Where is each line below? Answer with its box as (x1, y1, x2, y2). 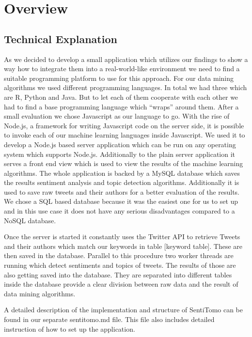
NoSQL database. (4, 215, 56, 225)
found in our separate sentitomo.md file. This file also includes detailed (4, 314, 215, 324)
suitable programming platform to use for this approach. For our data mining (4, 73, 234, 83)
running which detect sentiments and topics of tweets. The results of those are (4, 260, 236, 270)
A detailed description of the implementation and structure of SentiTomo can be (4, 305, 243, 315)
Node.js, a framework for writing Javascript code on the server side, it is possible (4, 120, 244, 130)
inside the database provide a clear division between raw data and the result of (4, 279, 238, 289)
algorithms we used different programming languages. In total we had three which (4, 82, 247, 92)
